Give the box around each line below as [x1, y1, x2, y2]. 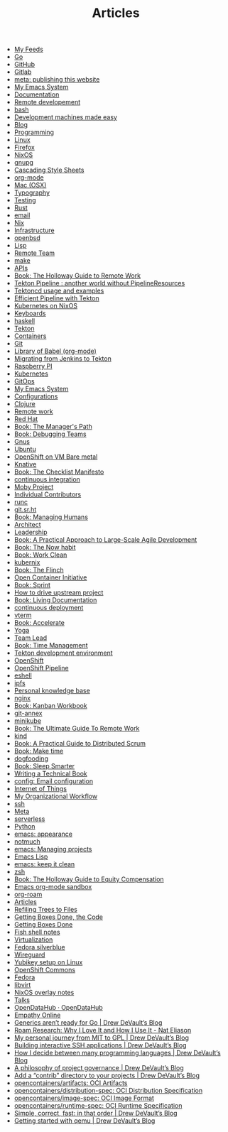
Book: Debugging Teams [13, 430, 87, 438]
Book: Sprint [13, 581, 51, 589]
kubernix [13, 558, 40, 567]
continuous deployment [13, 604, 84, 612]
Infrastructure [13, 226, 55, 235]
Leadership [13, 528, 48, 537]
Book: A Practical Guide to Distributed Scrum [13, 739, 146, 748]
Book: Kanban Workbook [13, 702, 87, 710]
